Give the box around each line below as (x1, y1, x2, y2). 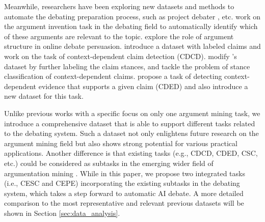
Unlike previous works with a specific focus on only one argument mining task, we (4, 107, 260, 118)
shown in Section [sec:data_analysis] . (4, 207, 120, 218)
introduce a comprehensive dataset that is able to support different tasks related (4, 118, 255, 128)
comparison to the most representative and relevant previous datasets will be (4, 198, 244, 208)
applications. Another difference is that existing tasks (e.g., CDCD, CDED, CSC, (4, 148, 258, 158)
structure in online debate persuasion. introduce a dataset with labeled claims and (4, 41, 261, 51)
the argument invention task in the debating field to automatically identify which (4, 21, 258, 32)
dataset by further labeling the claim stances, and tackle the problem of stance (4, 61, 250, 71)
